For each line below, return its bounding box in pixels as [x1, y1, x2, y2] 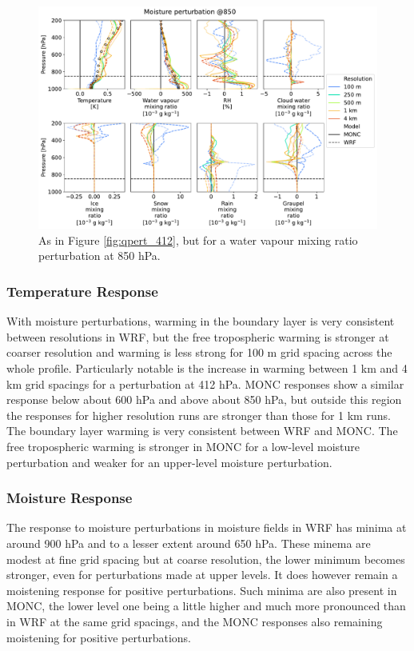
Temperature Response [6, 281, 158, 301]
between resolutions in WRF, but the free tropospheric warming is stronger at [6, 328, 389, 345]
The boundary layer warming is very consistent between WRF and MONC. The [6, 422, 398, 439]
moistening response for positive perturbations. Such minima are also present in [6, 581, 397, 598]
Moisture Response [6, 488, 133, 508]
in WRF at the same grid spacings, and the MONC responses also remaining [6, 613, 383, 629]
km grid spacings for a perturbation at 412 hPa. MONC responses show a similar [6, 375, 404, 392]
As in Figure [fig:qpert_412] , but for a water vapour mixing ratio [38, 231, 358, 248]
